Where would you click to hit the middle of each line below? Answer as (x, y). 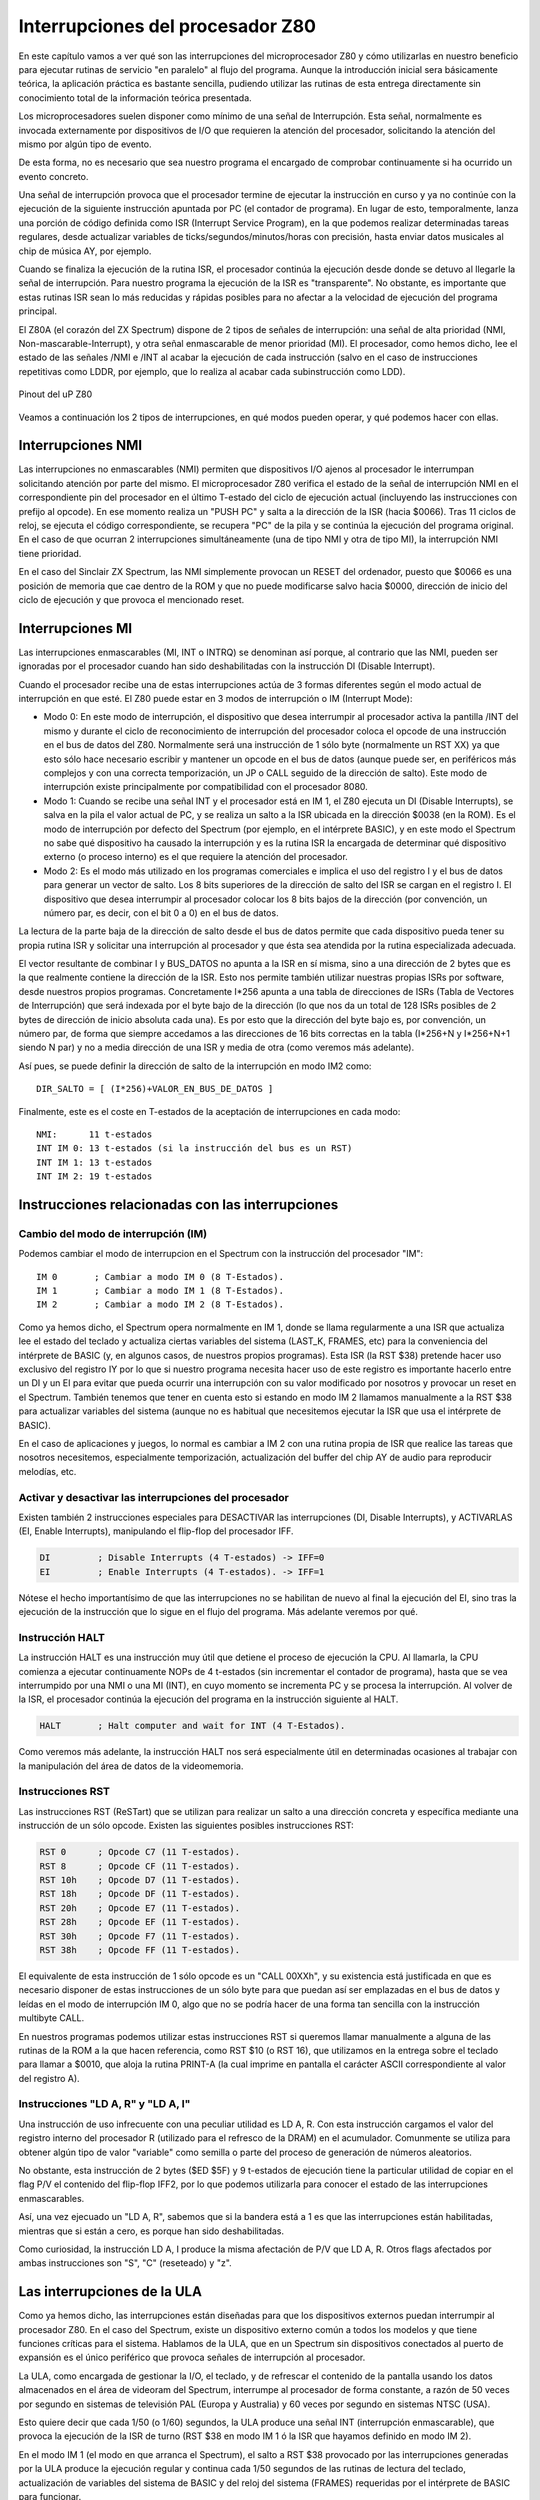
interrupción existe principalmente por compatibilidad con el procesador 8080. (206, 787)
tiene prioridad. (50, 553)
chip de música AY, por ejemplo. (85, 251)
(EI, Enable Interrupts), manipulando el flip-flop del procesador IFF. (156, 1531)
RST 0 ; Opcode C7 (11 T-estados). (139, 1852)
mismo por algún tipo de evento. (85, 144)
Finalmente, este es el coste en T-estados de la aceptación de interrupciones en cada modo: (209, 1111)
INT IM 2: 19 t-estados (94, 1176)
